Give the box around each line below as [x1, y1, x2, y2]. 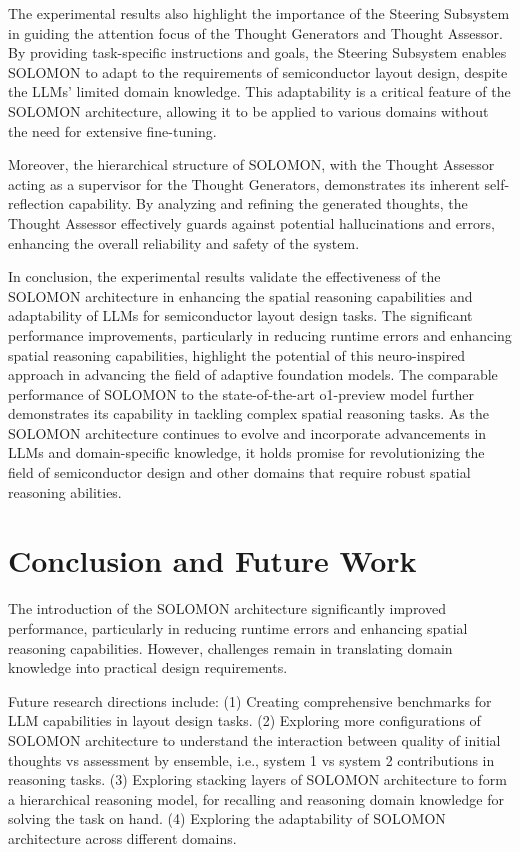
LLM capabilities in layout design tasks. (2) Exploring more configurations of [8, 710, 481, 731]
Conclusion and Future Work [8, 540, 417, 581]
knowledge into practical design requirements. [8, 657, 288, 678]
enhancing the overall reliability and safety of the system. [8, 232, 360, 253]
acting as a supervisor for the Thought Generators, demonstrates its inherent [8, 173, 480, 194]
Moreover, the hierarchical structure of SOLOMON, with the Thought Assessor [8, 154, 495, 175]
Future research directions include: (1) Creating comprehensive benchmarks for [8, 690, 492, 711]
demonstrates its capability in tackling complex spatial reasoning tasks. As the [8, 403, 489, 424]
